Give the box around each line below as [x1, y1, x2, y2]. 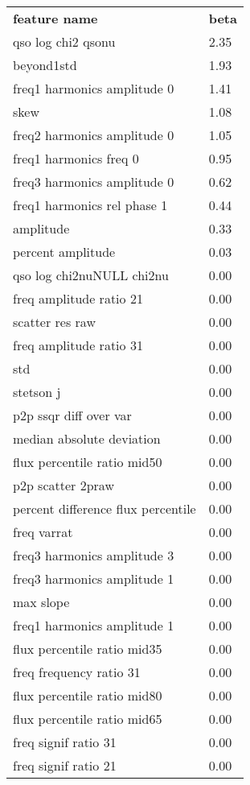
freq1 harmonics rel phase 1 [13, 196, 168, 214]
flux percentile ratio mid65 [13, 709, 162, 728]
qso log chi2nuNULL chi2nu [13, 266, 169, 284]
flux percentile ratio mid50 [13, 452, 162, 471]
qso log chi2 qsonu [13, 32, 116, 51]
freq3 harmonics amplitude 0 [13, 172, 174, 191]
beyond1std [13, 56, 77, 74]
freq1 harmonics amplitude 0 [13, 79, 174, 97]
